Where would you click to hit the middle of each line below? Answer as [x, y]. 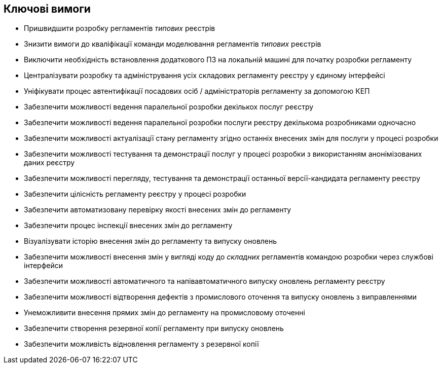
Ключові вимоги [47, 9]
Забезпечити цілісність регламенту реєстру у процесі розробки [135, 194]
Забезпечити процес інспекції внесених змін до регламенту [128, 226]
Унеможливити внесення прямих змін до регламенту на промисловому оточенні [164, 313]
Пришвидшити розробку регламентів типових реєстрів [120, 28]
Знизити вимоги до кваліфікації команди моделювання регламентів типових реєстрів [173, 44]
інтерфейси [43, 266]
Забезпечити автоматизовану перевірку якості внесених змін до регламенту [158, 210]
